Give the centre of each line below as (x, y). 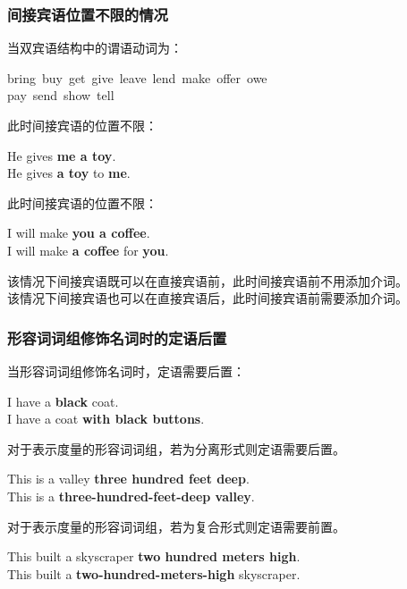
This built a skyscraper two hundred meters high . (154, 556)
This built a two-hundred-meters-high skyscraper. (154, 573)
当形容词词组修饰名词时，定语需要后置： (126, 370)
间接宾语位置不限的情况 (88, 14)
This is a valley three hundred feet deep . (128, 479)
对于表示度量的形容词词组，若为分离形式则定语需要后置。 (176, 448)
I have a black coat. (63, 401)
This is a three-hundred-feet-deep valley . (131, 496)
